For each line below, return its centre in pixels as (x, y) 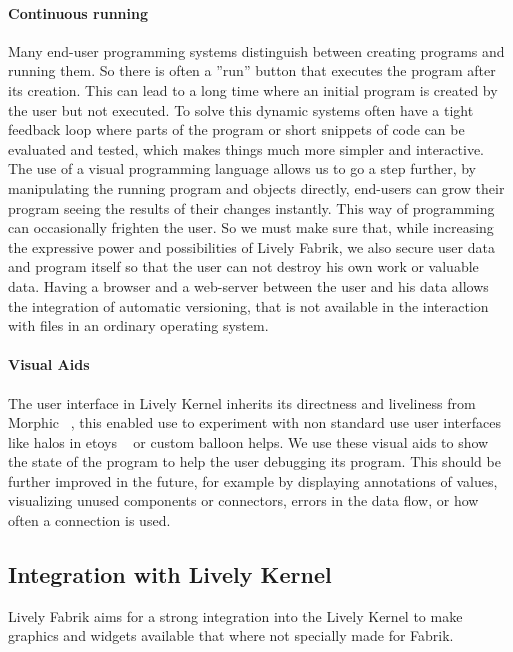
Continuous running (78, 12)
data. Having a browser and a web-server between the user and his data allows (248, 285)
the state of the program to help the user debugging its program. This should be (254, 461)
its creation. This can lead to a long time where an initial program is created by (253, 89)
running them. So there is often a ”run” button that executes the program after (252, 70)
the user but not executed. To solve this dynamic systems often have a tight (241, 109)
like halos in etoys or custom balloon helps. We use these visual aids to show (248, 441)
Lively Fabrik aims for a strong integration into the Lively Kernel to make (235, 615)
